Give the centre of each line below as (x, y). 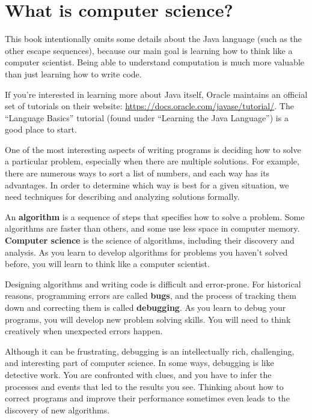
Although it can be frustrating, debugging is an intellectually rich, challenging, (150, 351)
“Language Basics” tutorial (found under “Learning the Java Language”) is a (147, 117)
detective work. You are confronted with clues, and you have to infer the (138, 374)
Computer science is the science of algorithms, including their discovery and (150, 240)
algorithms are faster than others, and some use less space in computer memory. (152, 228)
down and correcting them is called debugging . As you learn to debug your (145, 307)
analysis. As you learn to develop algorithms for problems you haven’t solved (146, 252)
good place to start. (41, 129)
